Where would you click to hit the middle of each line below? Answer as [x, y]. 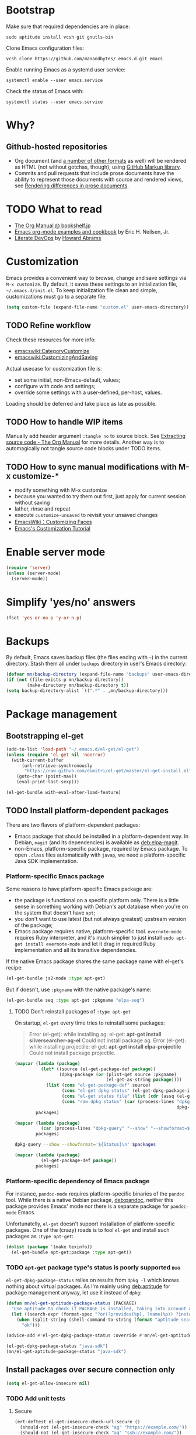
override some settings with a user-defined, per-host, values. [88, 392]
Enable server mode [56, 552]
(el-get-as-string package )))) [144, 1080]
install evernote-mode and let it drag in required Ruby [90, 944]
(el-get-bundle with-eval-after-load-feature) [64, 793]
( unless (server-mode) [34, 573]
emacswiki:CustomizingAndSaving [56, 357]
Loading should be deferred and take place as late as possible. [81, 403]
